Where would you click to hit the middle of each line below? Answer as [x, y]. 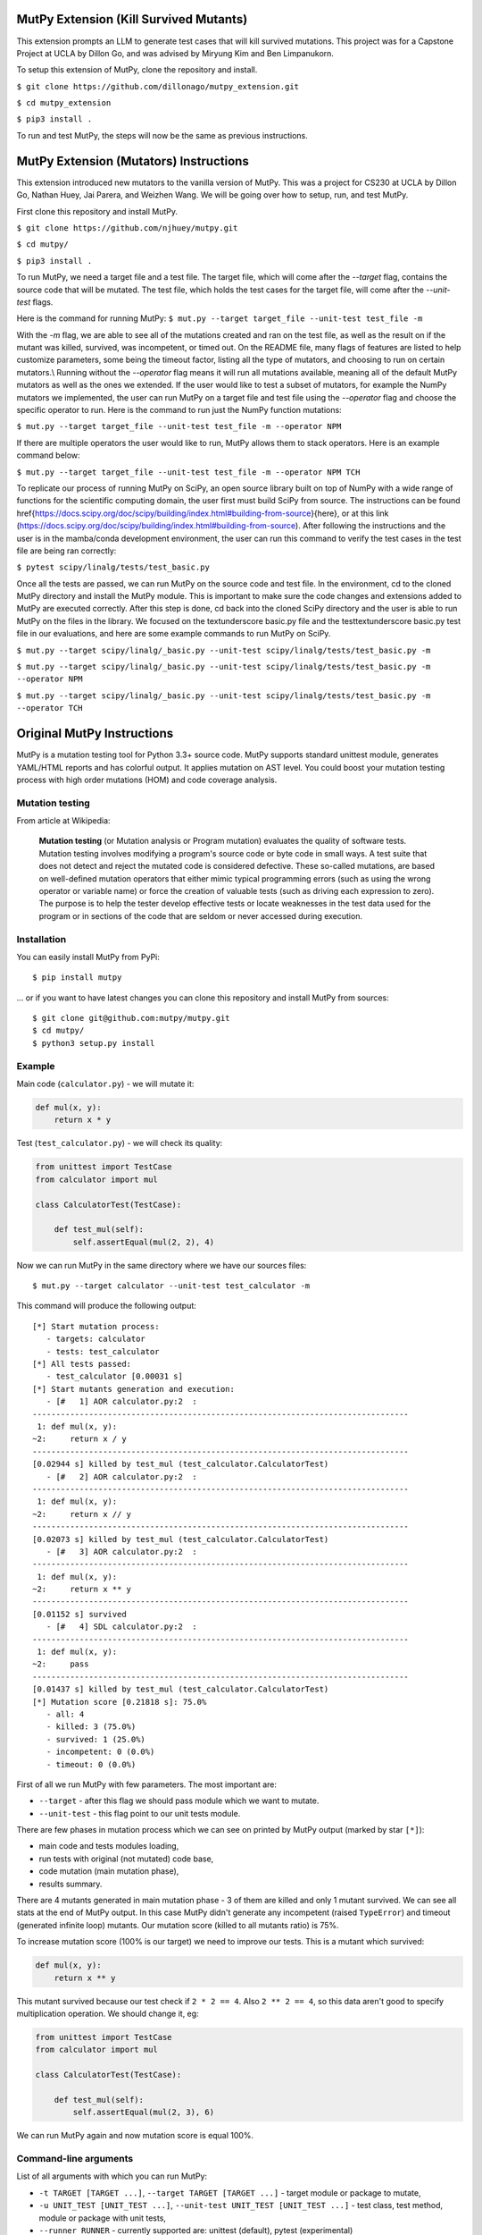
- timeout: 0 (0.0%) [91, 1764]
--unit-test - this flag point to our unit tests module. [140, 1813]
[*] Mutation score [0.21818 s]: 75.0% [120, 1702]
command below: [48, 455]
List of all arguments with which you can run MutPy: [112, 2176]
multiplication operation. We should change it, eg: [108, 2013]
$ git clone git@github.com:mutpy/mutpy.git [132, 1018]
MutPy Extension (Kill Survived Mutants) [132, 19]
